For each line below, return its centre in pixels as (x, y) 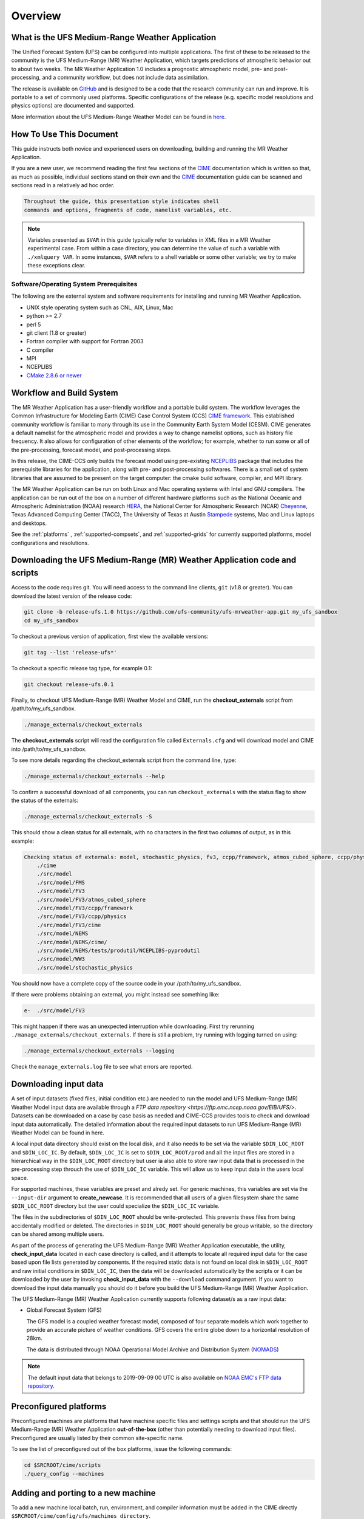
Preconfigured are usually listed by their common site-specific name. (98, 1438)
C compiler (40, 350)
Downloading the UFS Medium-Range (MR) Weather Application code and (154, 560)
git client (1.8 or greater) (56, 333)
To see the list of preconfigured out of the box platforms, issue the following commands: (122, 1449)
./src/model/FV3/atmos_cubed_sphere (91, 900)
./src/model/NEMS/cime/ (72, 942)
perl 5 (34, 324)
